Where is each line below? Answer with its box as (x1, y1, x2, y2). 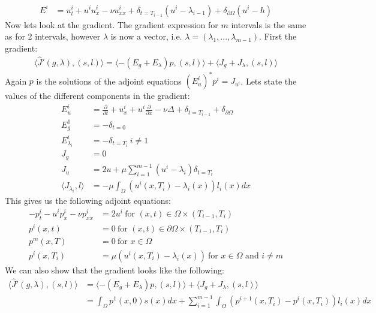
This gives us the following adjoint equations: (5, 194, 171, 207)
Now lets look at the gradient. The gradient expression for (5, 18, 218, 31)
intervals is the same (231, 18, 306, 31)
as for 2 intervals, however (5, 30, 101, 43)
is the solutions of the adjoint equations (36, 74, 182, 87)
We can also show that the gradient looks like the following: (5, 263, 224, 276)
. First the (259, 30, 297, 43)
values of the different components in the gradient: (5, 89, 190, 102)
